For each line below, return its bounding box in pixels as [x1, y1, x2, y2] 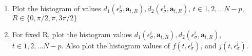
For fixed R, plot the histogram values [12, 29, 132, 39]
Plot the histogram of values [12, 3, 101, 13]
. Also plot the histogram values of [61, 40, 170, 50]
